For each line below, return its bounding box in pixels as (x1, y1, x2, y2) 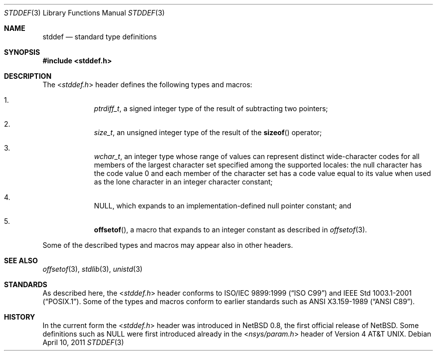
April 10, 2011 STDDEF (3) (42, 338, 124, 347)
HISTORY (4, 313, 35, 321)
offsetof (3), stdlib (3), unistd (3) (42, 265, 143, 273)
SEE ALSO (4, 256, 38, 265)
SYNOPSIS (4, 48, 40, 56)
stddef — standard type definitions (42, 32, 157, 41)
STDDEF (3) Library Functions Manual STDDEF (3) (4, 8, 165, 17)
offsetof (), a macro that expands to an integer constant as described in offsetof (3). (94, 225, 367, 234)
